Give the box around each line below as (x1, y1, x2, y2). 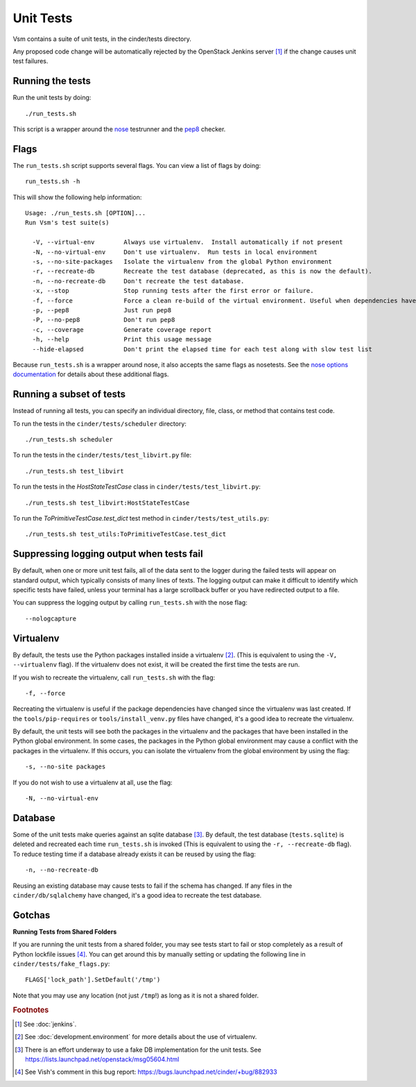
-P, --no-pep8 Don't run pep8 (32, 316, 175, 324)
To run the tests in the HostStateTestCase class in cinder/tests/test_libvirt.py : (12, 482, 261, 491)
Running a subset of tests (12, 389, 126, 401)
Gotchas (12, 909, 51, 921)
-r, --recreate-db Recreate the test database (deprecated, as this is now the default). (32, 267, 372, 276)
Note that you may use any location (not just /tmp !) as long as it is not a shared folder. (12, 991, 259, 1000)
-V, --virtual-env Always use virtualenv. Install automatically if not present (32, 238, 343, 246)
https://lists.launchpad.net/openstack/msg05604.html (25, 1055, 180, 1063)
